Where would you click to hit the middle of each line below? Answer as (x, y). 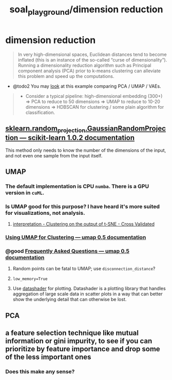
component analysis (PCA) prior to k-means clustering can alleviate (89, 71)
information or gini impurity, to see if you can (79, 341)
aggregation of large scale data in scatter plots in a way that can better (88, 294)
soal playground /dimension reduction (86, 10)
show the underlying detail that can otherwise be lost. (70, 299)
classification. (40, 112)
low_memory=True (30, 279)
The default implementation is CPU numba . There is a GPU (77, 186)
